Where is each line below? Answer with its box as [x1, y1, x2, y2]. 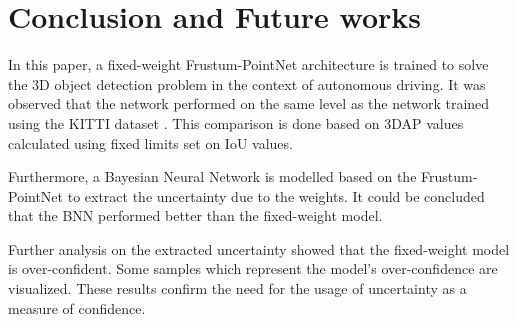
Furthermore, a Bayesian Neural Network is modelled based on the [8, 166, 417, 187]
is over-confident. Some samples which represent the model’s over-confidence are [8, 258, 498, 279]
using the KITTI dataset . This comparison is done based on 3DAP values [8, 112, 464, 133]
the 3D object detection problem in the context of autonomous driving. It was [8, 73, 486, 94]
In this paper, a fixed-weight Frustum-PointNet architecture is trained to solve [8, 54, 489, 75]
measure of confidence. [8, 297, 146, 318]
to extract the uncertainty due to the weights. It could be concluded [67, 185, 485, 206]
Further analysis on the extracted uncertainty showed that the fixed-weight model [8, 238, 510, 259]
